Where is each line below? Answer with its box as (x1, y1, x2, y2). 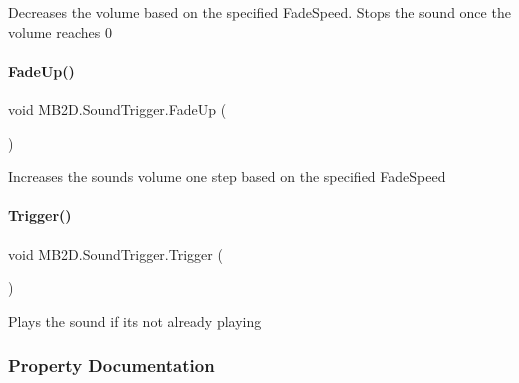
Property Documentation (8, 353, 215, 378)
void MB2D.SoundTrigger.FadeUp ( (8, 98, 227, 119)
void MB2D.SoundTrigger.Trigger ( (8, 243, 223, 264)
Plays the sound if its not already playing (8, 310, 262, 331)
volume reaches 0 (8, 21, 112, 42)
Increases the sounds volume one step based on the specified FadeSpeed (8, 166, 446, 187)
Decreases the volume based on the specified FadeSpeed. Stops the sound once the (8, 2, 511, 22)
